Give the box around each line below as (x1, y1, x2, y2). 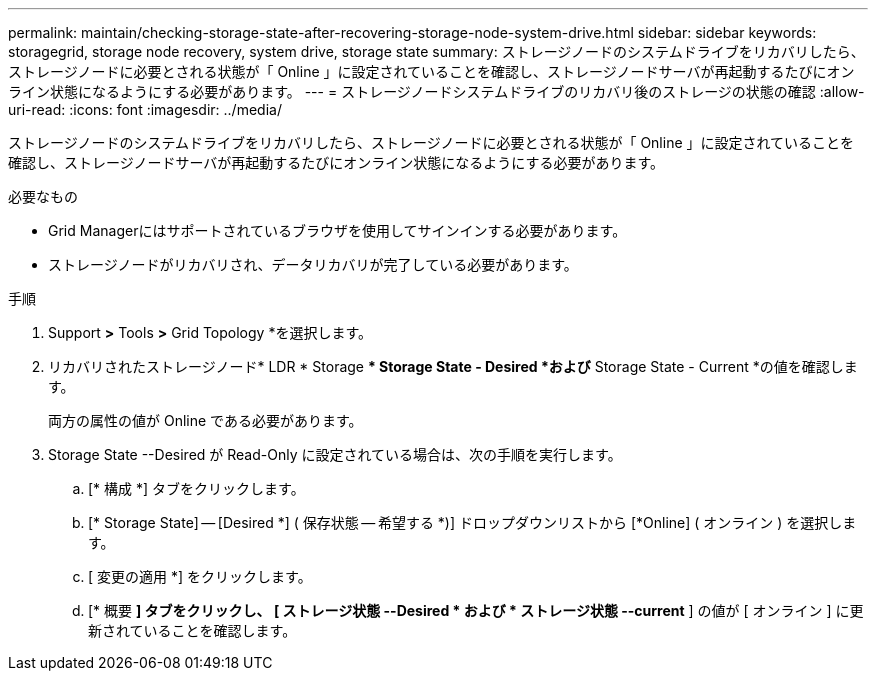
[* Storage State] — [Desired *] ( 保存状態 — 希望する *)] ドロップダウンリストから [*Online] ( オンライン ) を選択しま (88, 514, 857, 531)
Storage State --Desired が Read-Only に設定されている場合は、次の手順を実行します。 (48, 446, 622, 463)
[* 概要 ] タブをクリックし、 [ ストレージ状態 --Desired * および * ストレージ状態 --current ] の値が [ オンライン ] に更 (88, 602, 864, 619)
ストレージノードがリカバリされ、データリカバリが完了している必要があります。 (48, 256, 578, 273)
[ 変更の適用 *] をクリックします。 (88, 568, 312, 585)
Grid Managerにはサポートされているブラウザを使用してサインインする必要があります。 (48, 222, 627, 239)
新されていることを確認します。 (88, 622, 297, 639)
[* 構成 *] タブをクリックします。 (88, 480, 305, 497)
